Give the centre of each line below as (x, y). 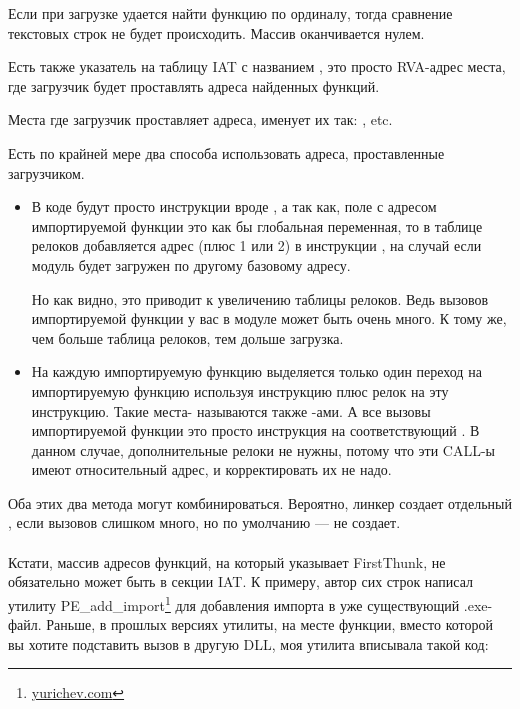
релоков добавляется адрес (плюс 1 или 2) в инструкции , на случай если (256, 245)
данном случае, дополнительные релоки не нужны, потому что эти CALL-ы (263, 449)
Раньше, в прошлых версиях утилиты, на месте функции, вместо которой (270, 624)
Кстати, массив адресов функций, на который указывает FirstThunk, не (227, 561)
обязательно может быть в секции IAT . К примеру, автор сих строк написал (241, 581)
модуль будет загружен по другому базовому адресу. (191, 264)
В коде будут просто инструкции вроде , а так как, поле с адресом (234, 206)
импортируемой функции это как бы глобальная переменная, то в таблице (257, 225)
